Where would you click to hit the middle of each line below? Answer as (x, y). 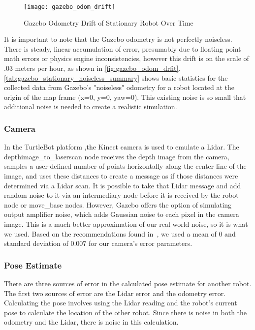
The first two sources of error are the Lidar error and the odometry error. (115, 293)
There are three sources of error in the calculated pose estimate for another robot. (128, 283)
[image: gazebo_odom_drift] (70, 7)
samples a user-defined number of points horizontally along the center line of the (125, 166)
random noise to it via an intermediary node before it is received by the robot (121, 195)
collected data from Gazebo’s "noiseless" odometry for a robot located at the (119, 87)
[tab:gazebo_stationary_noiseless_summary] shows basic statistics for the (116, 77)
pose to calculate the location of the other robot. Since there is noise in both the (126, 312)
